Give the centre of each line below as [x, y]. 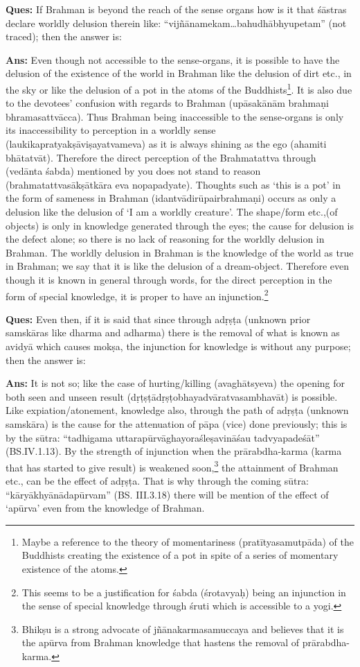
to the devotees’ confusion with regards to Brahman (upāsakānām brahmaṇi [167, 103]
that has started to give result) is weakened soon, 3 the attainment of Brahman [172, 466]
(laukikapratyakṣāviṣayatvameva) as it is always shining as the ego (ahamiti [166, 144]
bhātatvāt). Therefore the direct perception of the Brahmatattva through [161, 157]
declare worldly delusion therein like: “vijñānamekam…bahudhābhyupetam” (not [176, 23]
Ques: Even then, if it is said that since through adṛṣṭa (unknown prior [158, 319]
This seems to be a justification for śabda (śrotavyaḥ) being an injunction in [184, 592]
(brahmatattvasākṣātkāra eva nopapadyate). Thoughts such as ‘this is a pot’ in [173, 184]
